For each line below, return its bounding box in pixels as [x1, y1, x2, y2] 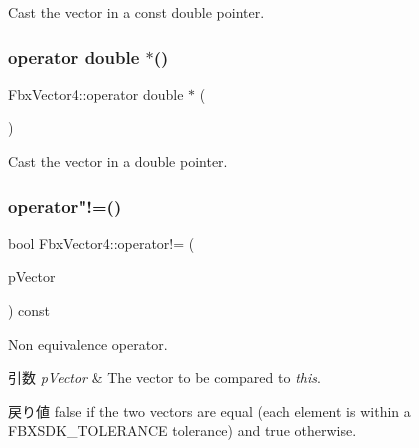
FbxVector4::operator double [8, 83, 184, 104]
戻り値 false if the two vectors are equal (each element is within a [8, 400, 411, 421]
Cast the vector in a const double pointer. [8, 2, 265, 22]
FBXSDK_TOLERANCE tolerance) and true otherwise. [8, 420, 357, 441]
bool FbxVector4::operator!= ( [8, 232, 195, 253]
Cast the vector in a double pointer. [8, 151, 228, 171]
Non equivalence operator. [8, 333, 168, 354]
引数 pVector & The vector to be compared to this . [8, 367, 321, 388]
